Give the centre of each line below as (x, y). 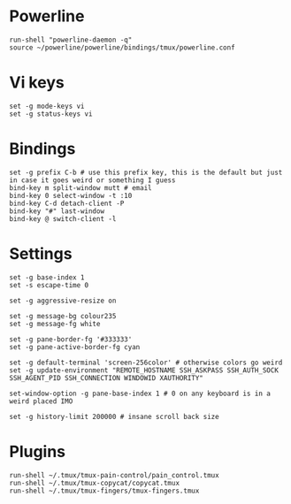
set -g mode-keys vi (47, 106)
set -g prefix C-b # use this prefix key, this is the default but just (146, 172)
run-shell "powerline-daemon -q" (71, 40)
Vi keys (37, 83)
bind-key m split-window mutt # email (80, 187)
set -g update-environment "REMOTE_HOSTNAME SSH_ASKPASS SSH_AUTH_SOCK (144, 370)
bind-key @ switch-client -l (63, 218)
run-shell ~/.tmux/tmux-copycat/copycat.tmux (94, 483)
